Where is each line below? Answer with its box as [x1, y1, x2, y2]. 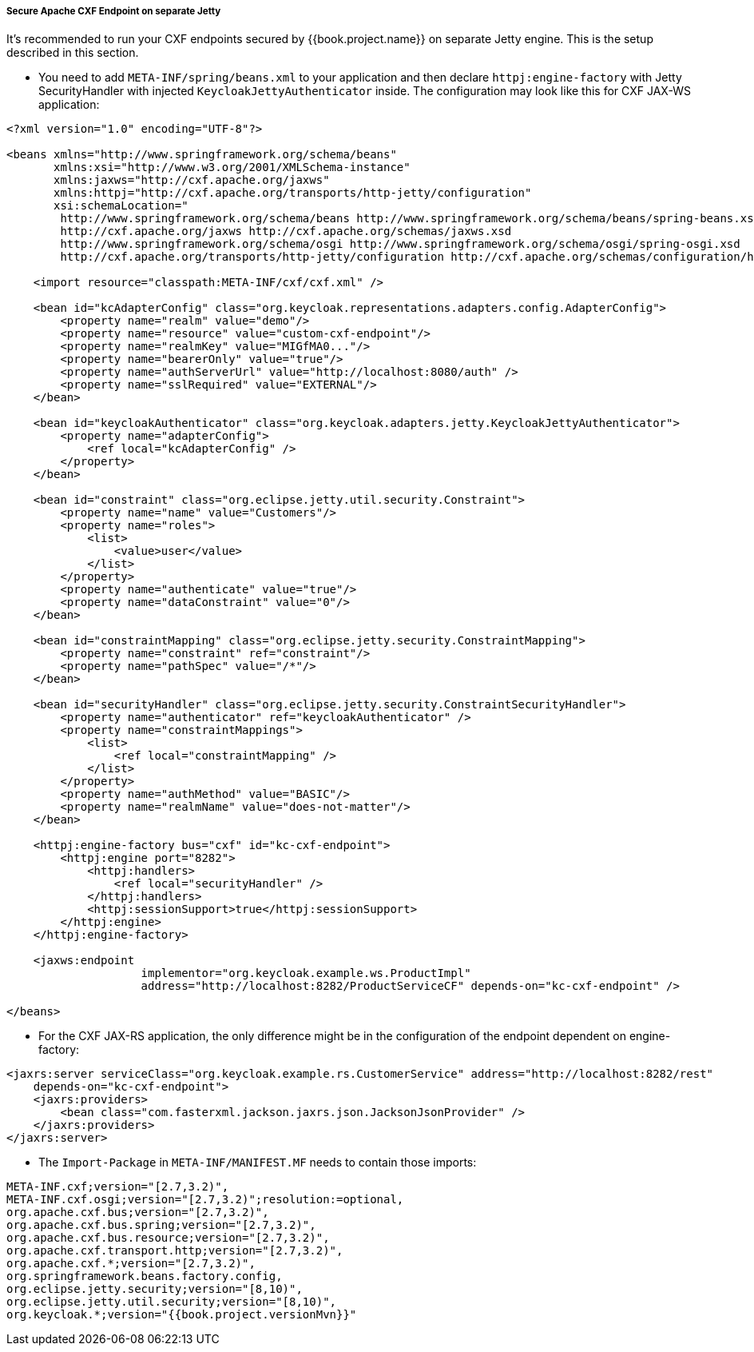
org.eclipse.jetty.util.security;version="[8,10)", [6, 1295, 337, 1309]
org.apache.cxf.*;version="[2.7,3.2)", [6, 1257, 256, 1270]
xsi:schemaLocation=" [54, 199, 188, 213]
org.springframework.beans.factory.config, [6, 1270, 283, 1283]
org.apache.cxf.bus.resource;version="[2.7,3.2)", [6, 1231, 330, 1245]
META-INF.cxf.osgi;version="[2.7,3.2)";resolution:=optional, [6, 1193, 404, 1206]
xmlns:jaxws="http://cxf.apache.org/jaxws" [54, 173, 330, 187]
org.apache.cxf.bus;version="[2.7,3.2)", [6, 1206, 269, 1219]
